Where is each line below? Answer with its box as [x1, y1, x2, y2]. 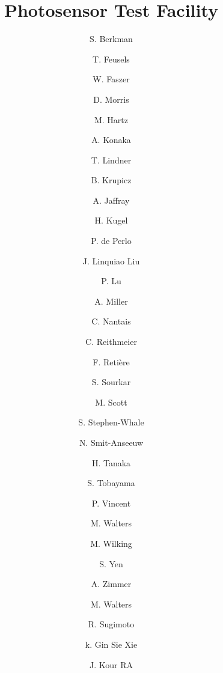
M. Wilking [90, 537, 132, 549]
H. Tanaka [91, 456, 131, 469]
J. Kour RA [90, 658, 133, 671]
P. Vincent [91, 496, 131, 509]
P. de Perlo [91, 234, 132, 247]
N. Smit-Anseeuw [79, 436, 144, 448]
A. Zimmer [91, 577, 132, 590]
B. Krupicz [91, 174, 132, 186]
